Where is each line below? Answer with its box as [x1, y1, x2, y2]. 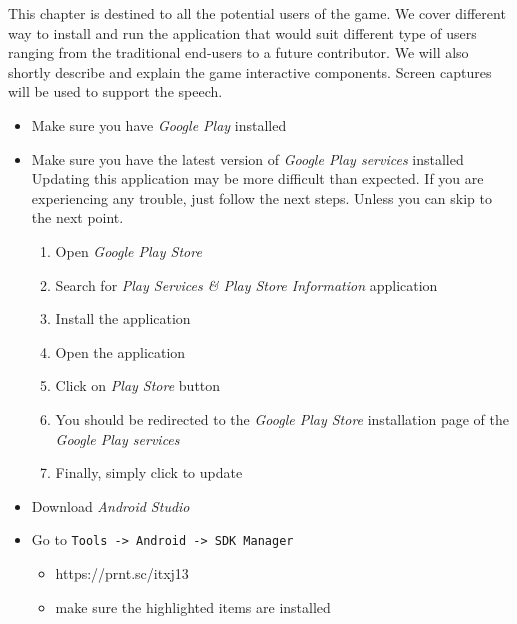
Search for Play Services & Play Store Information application [55, 274, 438, 295]
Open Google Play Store [55, 240, 202, 261]
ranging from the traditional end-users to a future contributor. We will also [8, 42, 469, 63]
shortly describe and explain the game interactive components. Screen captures [8, 61, 492, 82]
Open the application [55, 341, 186, 362]
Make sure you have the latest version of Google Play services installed [31, 148, 464, 169]
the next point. [31, 207, 124, 228]
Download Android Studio [31, 495, 190, 516]
